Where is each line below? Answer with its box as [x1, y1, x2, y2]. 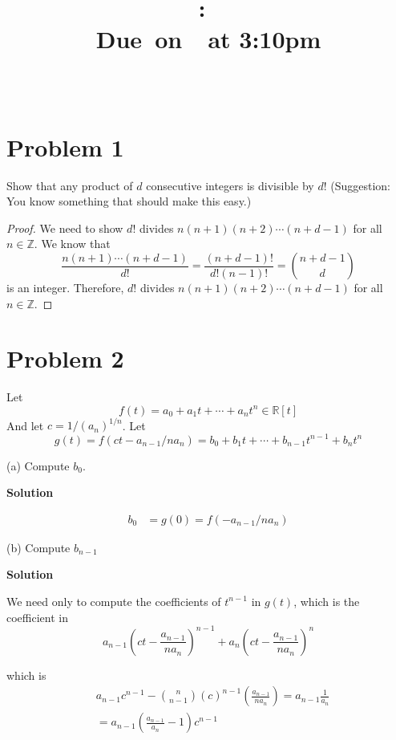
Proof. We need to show [6, 219, 123, 236]
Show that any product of [6, 177, 133, 193]
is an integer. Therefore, [6, 279, 124, 296]
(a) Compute [6, 457, 70, 474]
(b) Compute [6, 539, 71, 555]
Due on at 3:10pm [95, 22, 321, 55]
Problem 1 [6, 130, 124, 163]
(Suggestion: [330, 177, 391, 193]
